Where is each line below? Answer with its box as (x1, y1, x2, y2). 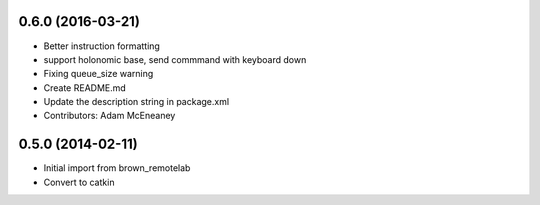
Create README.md (43, 81, 127, 94)
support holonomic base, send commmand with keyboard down (43, 53, 307, 65)
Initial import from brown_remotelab (43, 162, 191, 174)
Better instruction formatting (43, 40, 160, 52)
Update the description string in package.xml (43, 96, 230, 108)
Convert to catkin (43, 176, 115, 188)
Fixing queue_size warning (43, 68, 154, 80)
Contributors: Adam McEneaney (43, 110, 176, 122)
